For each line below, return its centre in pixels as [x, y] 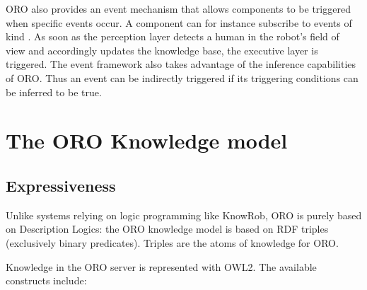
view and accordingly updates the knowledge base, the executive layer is [162, 50]
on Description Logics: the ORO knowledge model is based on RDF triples [167, 229]
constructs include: [46, 280]
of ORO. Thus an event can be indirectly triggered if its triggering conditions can [182, 77]
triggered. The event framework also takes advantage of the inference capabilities [181, 64]
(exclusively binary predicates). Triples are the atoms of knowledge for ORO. [172, 242]
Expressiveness [61, 185]
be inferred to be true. [54, 92]
